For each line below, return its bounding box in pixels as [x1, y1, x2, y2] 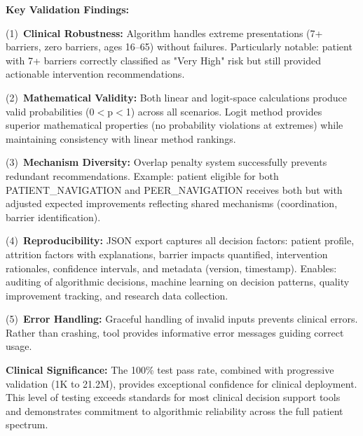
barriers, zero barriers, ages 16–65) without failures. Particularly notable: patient [6, 39, 352, 54]
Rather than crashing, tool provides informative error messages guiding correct [6, 325, 344, 339]
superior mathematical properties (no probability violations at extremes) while [6, 118, 343, 132]
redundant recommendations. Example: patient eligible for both [6, 168, 279, 183]
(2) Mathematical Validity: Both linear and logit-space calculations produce [6, 90, 348, 104]
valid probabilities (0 [6, 104, 95, 118]
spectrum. [6, 417, 48, 432]
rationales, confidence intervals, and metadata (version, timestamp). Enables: [6, 260, 337, 275]
